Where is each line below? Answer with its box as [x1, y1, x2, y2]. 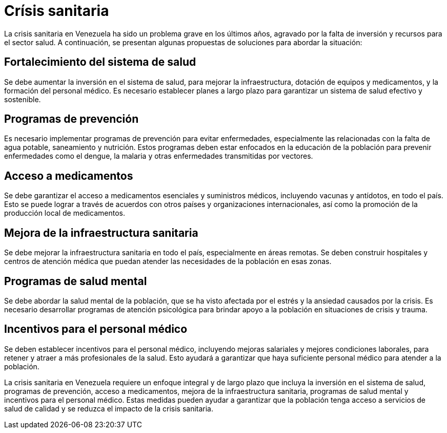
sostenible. [4, 95, 41, 104]
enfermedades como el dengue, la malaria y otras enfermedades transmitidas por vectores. [4, 152, 313, 161]
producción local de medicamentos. [4, 209, 125, 218]
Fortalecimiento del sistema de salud [4, 55, 196, 69]
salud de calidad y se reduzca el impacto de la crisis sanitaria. [4, 404, 213, 413]
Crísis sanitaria [4, 2, 109, 20]
